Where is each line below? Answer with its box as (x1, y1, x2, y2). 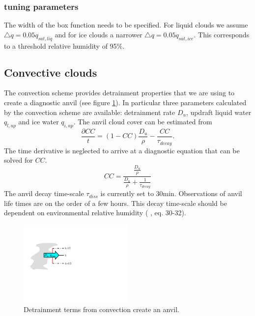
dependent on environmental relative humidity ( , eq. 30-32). (4, 207, 186, 218)
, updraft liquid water (186, 107, 252, 117)
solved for (4, 155, 33, 165)
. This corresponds (194, 29, 250, 39)
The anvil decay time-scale (4, 188, 84, 199)
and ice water (18, 116, 59, 127)
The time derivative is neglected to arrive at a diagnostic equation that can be (4, 145, 240, 155)
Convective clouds (4, 64, 97, 80)
